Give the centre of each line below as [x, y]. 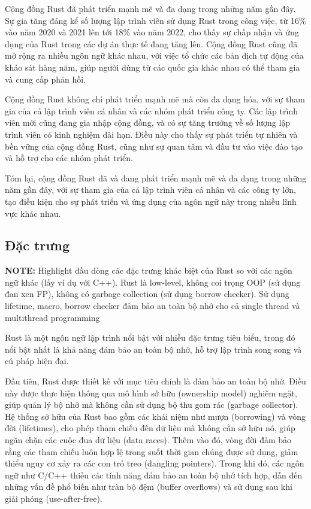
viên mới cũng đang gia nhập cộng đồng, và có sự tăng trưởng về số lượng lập [148, 122]
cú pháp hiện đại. [37, 361]
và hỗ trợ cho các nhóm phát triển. [69, 158]
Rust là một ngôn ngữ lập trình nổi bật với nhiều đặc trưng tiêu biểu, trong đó [150, 337]
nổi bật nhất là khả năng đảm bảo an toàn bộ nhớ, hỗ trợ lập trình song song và [153, 349]
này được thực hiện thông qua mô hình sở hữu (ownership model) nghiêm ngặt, [151, 393]
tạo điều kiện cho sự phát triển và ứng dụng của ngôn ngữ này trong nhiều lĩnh [151, 201]
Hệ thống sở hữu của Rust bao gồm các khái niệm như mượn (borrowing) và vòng [155, 416]
